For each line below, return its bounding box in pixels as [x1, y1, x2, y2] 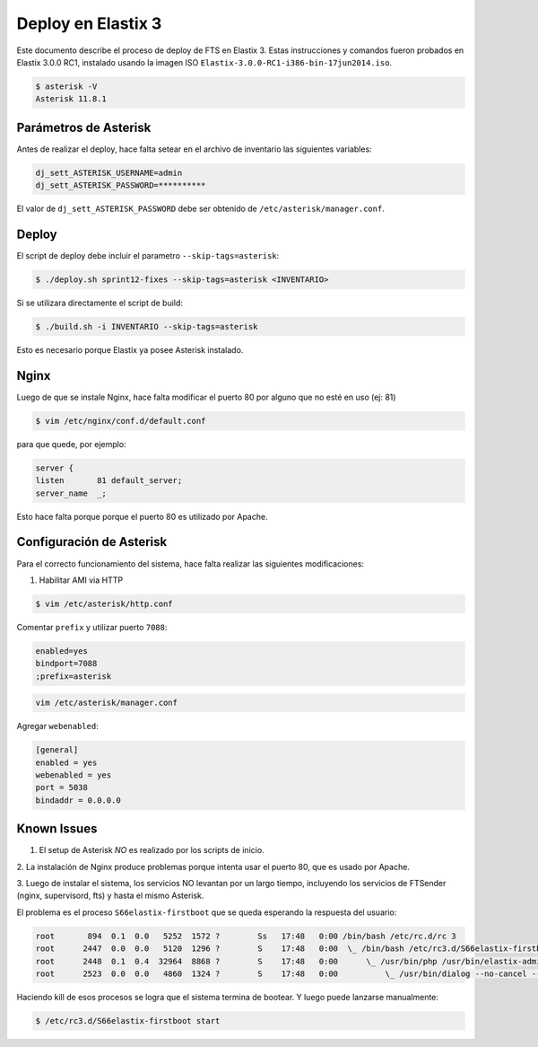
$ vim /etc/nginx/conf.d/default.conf [35, 416, 206, 426]
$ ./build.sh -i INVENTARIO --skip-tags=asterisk [35, 321, 258, 332]
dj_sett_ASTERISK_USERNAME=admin [35, 167, 183, 178]
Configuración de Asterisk [16, 534, 168, 550]
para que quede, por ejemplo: [16, 438, 126, 449]
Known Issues [16, 822, 98, 837]
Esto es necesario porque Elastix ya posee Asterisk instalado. [16, 345, 244, 356]
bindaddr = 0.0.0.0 [35, 795, 121, 805]
